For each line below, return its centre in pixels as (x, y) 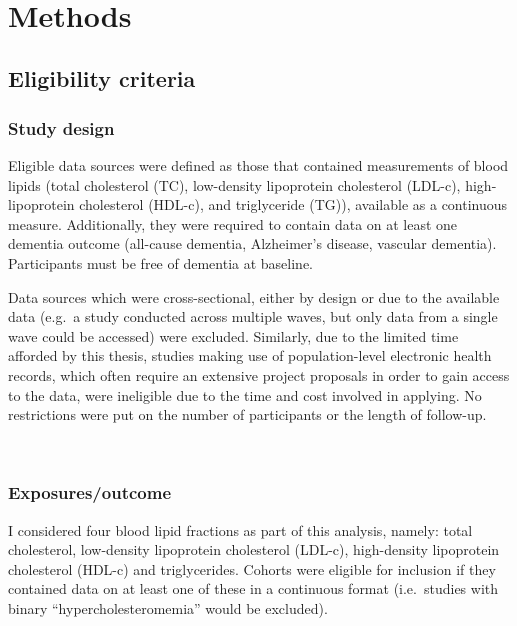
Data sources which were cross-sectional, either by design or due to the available (254, 296)
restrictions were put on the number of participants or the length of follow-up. (247, 414)
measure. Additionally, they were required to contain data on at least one (233, 223)
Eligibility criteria (102, 78)
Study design (61, 127)
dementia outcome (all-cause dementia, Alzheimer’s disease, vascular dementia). (252, 243)
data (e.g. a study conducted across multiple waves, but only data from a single (253, 316)
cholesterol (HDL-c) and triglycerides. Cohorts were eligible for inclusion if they (252, 568)
